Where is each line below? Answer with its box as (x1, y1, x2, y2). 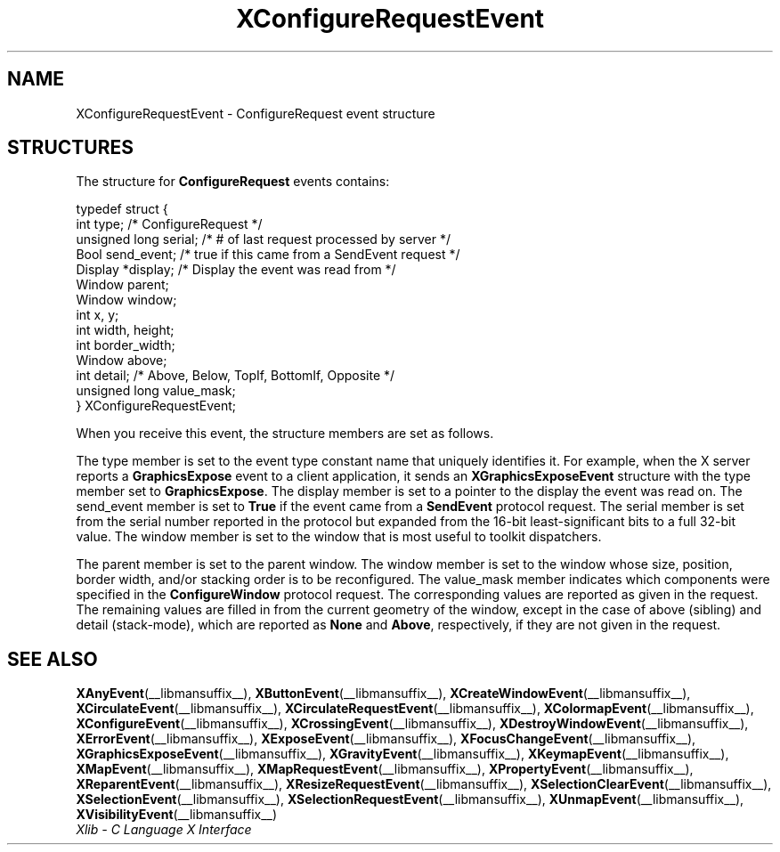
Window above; (76, 353, 167, 369)
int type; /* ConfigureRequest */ (76, 216, 263, 232)
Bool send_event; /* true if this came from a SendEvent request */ (76, 247, 460, 263)
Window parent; (76, 277, 169, 293)
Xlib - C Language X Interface (76, 822, 252, 838)
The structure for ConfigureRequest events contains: (76, 174, 390, 190)
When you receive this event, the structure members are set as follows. (76, 426, 494, 442)
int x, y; (76, 307, 119, 323)
